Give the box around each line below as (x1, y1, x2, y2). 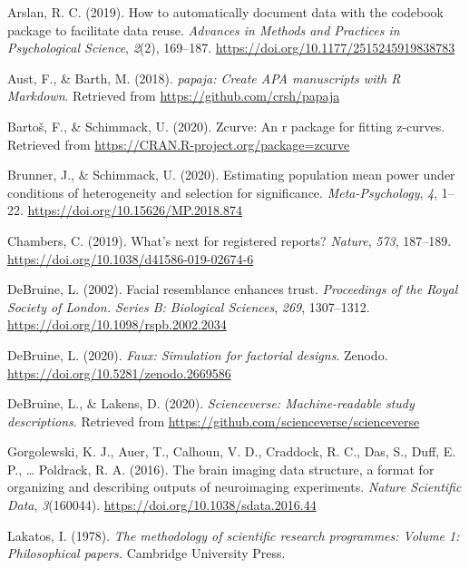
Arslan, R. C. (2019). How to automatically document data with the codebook (7, 3, 444, 21)
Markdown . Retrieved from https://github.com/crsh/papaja (7, 86, 340, 105)
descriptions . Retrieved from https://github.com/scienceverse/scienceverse (7, 411, 420, 430)
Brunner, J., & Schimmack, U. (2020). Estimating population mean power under (7, 165, 455, 184)
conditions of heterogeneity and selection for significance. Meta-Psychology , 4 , (7, 182, 438, 201)
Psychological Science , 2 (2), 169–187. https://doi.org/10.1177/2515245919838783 (7, 38, 455, 57)
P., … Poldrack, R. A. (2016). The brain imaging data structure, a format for (7, 459, 435, 478)
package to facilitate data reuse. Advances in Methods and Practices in (7, 20, 400, 39)
